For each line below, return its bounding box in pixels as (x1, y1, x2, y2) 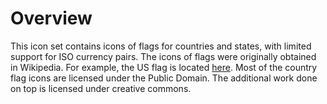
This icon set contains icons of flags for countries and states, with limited (10, 40, 312, 52)
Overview (10, 7, 93, 30)
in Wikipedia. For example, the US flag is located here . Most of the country (10, 61, 318, 73)
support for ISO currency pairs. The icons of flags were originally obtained (10, 50, 317, 62)
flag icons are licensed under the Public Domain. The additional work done (10, 72, 318, 84)
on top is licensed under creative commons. (10, 82, 192, 94)
